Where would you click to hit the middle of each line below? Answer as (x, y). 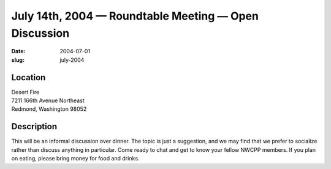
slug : (18, 60)
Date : (18, 51)
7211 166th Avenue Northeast (48, 100)
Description (34, 126)
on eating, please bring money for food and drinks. (75, 159)
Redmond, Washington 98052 (49, 109)
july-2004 (72, 60)
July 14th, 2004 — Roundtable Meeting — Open (135, 16)
